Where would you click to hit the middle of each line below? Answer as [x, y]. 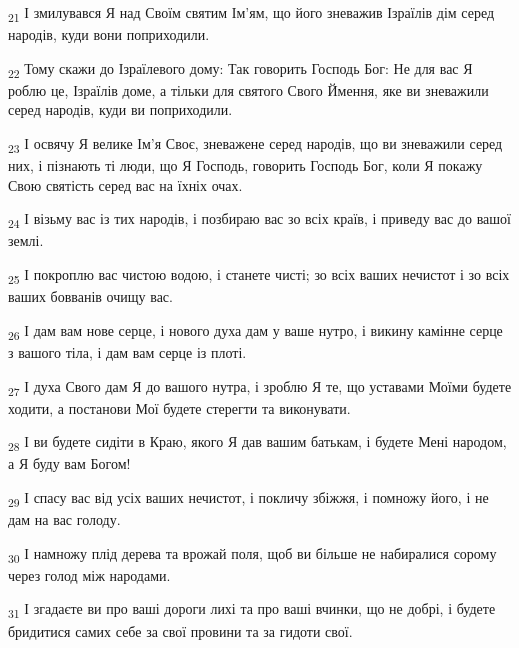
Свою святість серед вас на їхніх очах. [125, 184]
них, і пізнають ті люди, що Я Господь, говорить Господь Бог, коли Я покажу [245, 165]
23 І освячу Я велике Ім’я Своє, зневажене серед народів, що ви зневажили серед [255, 144]
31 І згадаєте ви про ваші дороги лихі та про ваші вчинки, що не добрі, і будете [252, 610]
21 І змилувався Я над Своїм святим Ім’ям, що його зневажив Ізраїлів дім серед [251, 13]
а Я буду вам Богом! [69, 463]
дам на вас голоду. [64, 519]
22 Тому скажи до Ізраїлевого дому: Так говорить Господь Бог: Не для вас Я [240, 69]
